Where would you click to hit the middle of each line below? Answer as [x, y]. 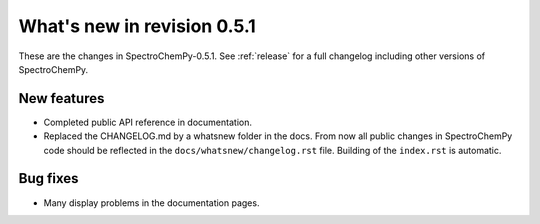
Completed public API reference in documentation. [147, 122]
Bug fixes [48, 178]
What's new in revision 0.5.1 [137, 26]
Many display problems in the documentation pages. [151, 202]
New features [61, 98]
